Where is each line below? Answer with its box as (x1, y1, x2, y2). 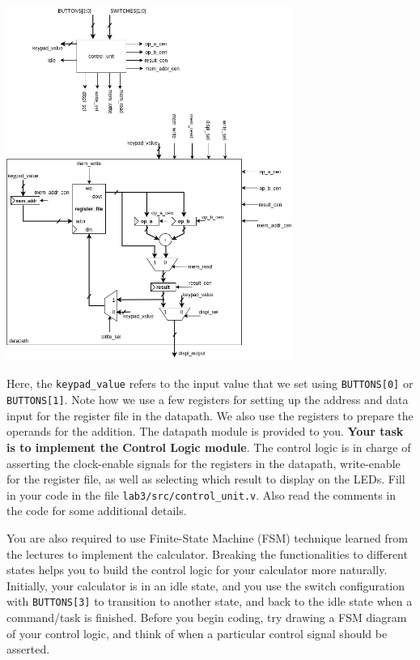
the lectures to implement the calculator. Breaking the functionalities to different (6, 545, 408, 562)
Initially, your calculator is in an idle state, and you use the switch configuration (6, 577, 405, 594)
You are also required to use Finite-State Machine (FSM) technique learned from (6, 529, 408, 546)
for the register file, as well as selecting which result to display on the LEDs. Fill (6, 471, 405, 488)
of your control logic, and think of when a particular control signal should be (6, 624, 388, 641)
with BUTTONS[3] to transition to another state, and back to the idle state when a (6, 593, 413, 610)
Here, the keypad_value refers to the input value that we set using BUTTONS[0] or (6, 375, 414, 392)
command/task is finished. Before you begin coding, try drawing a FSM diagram (6, 608, 407, 625)
